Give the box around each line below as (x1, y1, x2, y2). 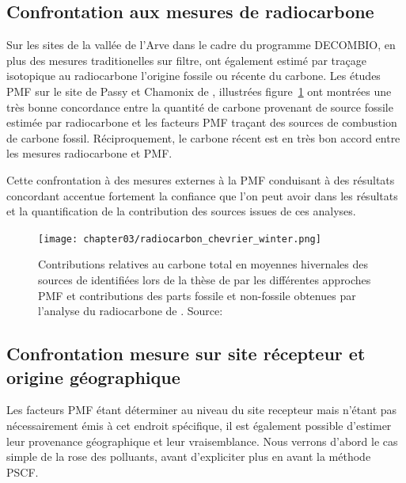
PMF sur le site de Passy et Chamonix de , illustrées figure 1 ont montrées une (6, 82, 392, 99)
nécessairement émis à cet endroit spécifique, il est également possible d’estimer (6, 416, 392, 433)
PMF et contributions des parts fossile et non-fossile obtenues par (38, 287, 356, 303)
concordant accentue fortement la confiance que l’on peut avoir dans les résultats (6, 187, 398, 203)
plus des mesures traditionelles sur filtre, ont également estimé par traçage (6, 51, 366, 68)
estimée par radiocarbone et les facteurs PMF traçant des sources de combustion (6, 114, 397, 131)
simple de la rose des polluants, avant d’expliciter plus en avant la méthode (6, 448, 371, 465)
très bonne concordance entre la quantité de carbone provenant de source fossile (6, 98, 393, 115)
